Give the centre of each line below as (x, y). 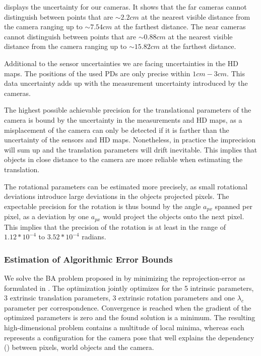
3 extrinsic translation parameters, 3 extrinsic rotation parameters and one (120, 298)
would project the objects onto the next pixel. (174, 216)
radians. (94, 237)
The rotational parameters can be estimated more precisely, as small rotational (126, 186)
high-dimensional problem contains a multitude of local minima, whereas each (124, 327)
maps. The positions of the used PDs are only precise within (97, 73)
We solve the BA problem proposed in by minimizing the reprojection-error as (125, 278)
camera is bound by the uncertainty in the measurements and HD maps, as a (123, 119)
